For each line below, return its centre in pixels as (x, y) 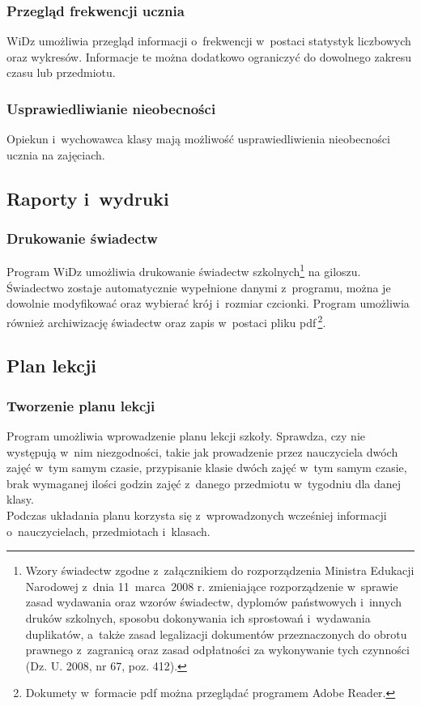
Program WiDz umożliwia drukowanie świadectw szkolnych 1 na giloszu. (184, 270)
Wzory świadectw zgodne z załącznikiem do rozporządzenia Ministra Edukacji (220, 570)
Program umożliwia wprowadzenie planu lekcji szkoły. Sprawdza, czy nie (186, 436)
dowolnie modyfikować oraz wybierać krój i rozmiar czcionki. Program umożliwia (208, 303)
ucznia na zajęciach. (56, 154)
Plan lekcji (52, 366)
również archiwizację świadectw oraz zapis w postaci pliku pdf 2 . (166, 321)
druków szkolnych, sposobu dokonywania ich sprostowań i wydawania (198, 618)
